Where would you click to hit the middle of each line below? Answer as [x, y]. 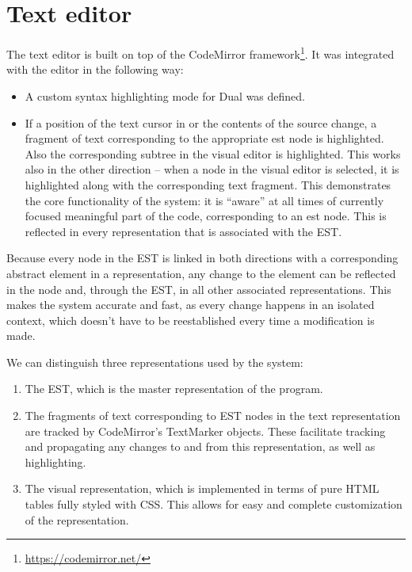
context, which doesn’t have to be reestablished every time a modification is [191, 320]
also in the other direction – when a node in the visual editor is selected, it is [212, 169]
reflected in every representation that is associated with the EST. [183, 231]
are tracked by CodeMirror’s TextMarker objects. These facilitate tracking [205, 431]
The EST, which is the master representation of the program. [174, 389]
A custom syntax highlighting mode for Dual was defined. [165, 95]
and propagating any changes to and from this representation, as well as [200, 446]
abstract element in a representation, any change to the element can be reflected [201, 273]
